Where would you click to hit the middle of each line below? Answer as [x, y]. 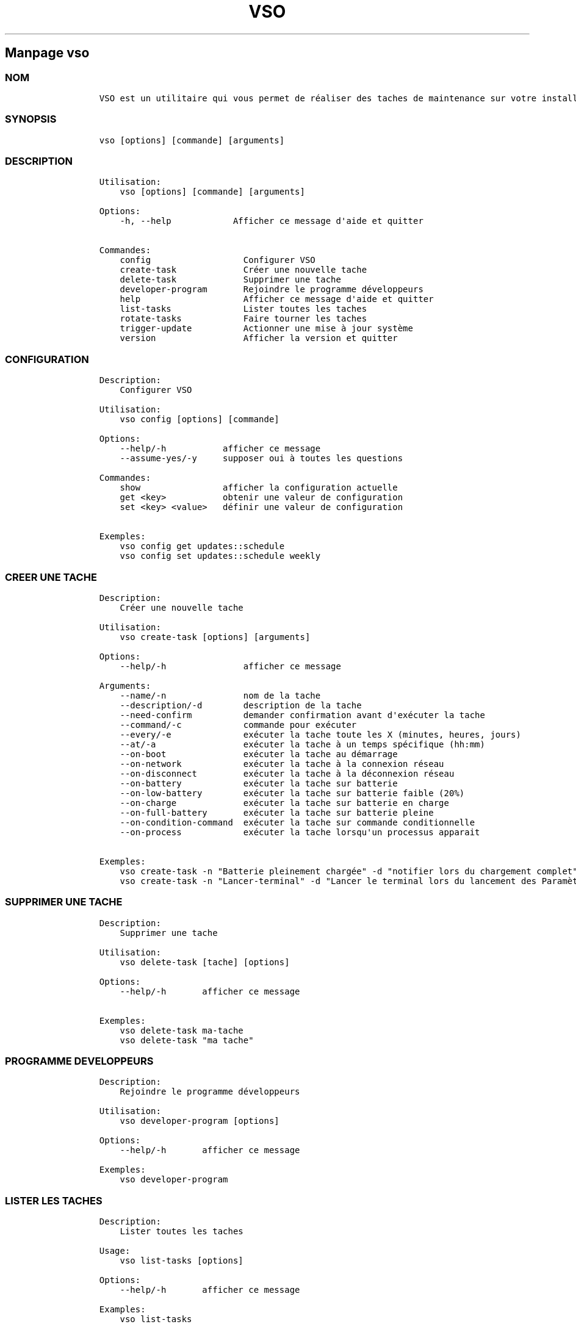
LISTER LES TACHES [54, 1200]
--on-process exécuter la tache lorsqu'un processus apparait [300, 832]
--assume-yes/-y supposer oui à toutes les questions [261, 459]
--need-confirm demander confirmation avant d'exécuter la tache [302, 715]
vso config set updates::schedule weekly [220, 556]
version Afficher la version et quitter [259, 338]
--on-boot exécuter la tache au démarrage [259, 754]
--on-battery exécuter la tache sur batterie [259, 783]
